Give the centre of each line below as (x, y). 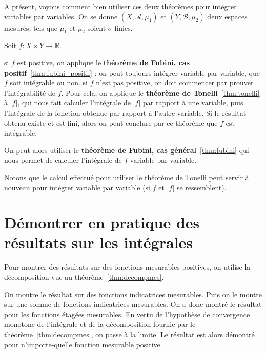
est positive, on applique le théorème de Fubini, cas (103, 62)
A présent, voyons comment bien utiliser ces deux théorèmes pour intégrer (120, 6)
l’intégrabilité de (30, 92)
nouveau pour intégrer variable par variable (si (77, 187)
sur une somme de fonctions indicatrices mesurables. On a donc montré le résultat (133, 304)
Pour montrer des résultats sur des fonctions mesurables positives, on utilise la (127, 267)
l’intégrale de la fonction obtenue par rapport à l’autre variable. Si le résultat (125, 112)
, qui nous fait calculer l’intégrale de (74, 103)
